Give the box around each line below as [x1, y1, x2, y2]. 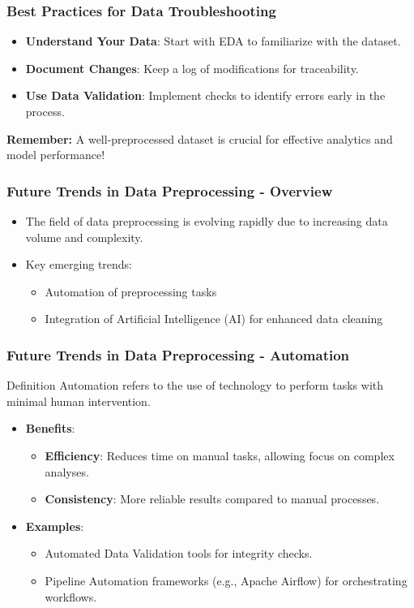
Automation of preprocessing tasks [45, 282, 217, 300]
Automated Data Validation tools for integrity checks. [45, 545, 313, 562]
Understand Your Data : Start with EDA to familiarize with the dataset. [25, 32, 401, 50]
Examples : [25, 517, 84, 534]
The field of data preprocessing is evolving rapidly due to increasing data [25, 213, 388, 229]
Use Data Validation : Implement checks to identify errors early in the [25, 87, 386, 104]
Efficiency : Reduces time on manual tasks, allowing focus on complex [45, 446, 395, 464]
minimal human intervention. [6, 392, 151, 409]
